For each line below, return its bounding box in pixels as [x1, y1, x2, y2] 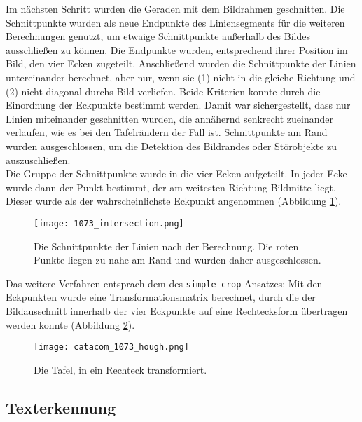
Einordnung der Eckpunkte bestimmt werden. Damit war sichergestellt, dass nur [6, 97, 351, 112]
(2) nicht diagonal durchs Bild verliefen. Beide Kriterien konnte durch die [6, 83, 321, 98]
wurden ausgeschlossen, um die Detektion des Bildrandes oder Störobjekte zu [6, 138, 337, 153]
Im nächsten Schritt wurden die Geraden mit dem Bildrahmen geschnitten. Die [6, 1, 345, 15]
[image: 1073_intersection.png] [34, 218, 184, 229]
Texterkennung [6, 396, 116, 418]
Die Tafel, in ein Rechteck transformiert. [34, 362, 207, 376]
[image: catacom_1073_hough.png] [34, 342, 189, 353]
